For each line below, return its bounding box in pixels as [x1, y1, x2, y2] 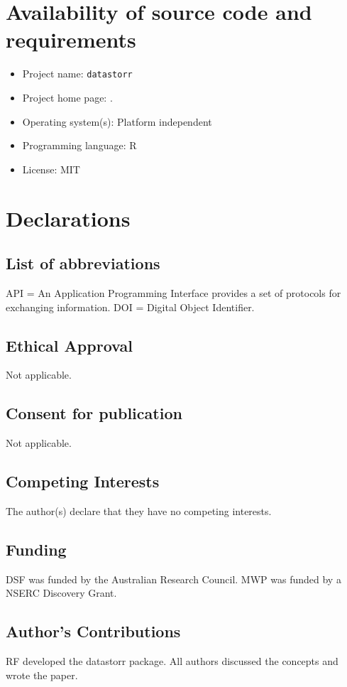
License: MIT [22, 161, 80, 176]
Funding [6, 538, 67, 560]
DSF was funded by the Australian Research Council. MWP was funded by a [6, 571, 341, 586]
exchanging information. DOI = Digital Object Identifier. [6, 299, 255, 314]
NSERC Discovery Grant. [6, 585, 117, 600]
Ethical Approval [6, 334, 133, 356]
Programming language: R [22, 138, 137, 153]
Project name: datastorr [22, 66, 133, 81]
